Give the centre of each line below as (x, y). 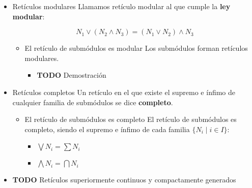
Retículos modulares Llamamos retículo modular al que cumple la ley (121, 6)
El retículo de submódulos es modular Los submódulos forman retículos (136, 48)
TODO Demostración (72, 75)
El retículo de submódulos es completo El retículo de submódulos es (131, 119)
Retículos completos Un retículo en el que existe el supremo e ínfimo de (124, 92)
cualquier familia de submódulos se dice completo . (93, 102)
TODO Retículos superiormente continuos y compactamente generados (124, 180)
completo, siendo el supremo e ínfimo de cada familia (107, 129)
